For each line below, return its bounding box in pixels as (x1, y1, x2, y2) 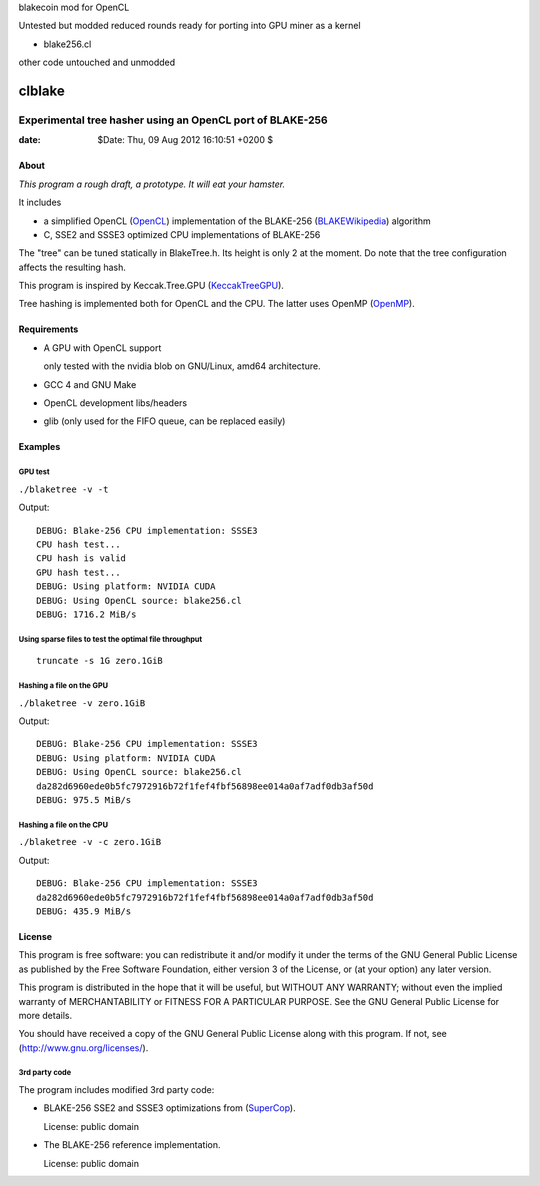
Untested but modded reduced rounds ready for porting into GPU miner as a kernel (18, 20, 361, 32)
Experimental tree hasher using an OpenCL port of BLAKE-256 (18, 113, 329, 127)
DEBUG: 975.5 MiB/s (36, 795, 132, 805)
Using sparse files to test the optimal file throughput (18, 634, 203, 644)
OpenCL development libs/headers (43, 397, 188, 409)
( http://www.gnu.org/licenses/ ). (18, 1041, 149, 1054)
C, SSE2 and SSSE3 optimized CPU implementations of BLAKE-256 (43, 228, 321, 240)
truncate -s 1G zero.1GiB (36, 655, 164, 667)
